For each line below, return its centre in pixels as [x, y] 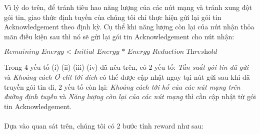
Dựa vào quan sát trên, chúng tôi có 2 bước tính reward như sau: [104, 125]
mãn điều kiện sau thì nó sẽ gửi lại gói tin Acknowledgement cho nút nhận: [119, 36]
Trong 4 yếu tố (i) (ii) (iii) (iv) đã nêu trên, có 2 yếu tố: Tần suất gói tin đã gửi [126, 67]
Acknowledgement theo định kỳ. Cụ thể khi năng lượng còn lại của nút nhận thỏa [129, 27]
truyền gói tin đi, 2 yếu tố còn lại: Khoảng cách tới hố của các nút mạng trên [122, 86]
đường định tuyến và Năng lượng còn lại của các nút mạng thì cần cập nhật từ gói [130, 96]
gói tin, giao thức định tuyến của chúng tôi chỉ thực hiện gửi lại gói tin [113, 17]
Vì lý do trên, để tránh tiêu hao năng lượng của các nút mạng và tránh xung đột [128, 7]
